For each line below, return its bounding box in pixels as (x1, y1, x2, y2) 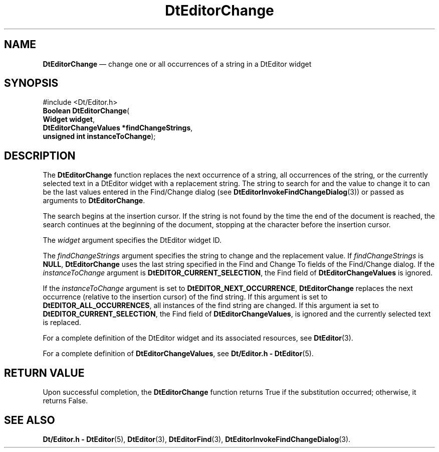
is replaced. (43, 318, 81, 327)
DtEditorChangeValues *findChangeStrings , (43, 123, 193, 132)
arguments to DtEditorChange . (43, 196, 145, 205)
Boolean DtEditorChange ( (43, 106, 130, 115)
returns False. (43, 396, 88, 405)
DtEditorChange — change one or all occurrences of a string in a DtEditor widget (43, 59, 312, 68)
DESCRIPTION (4, 149, 76, 162)
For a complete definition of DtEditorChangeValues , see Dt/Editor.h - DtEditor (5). (43, 349, 314, 358)
